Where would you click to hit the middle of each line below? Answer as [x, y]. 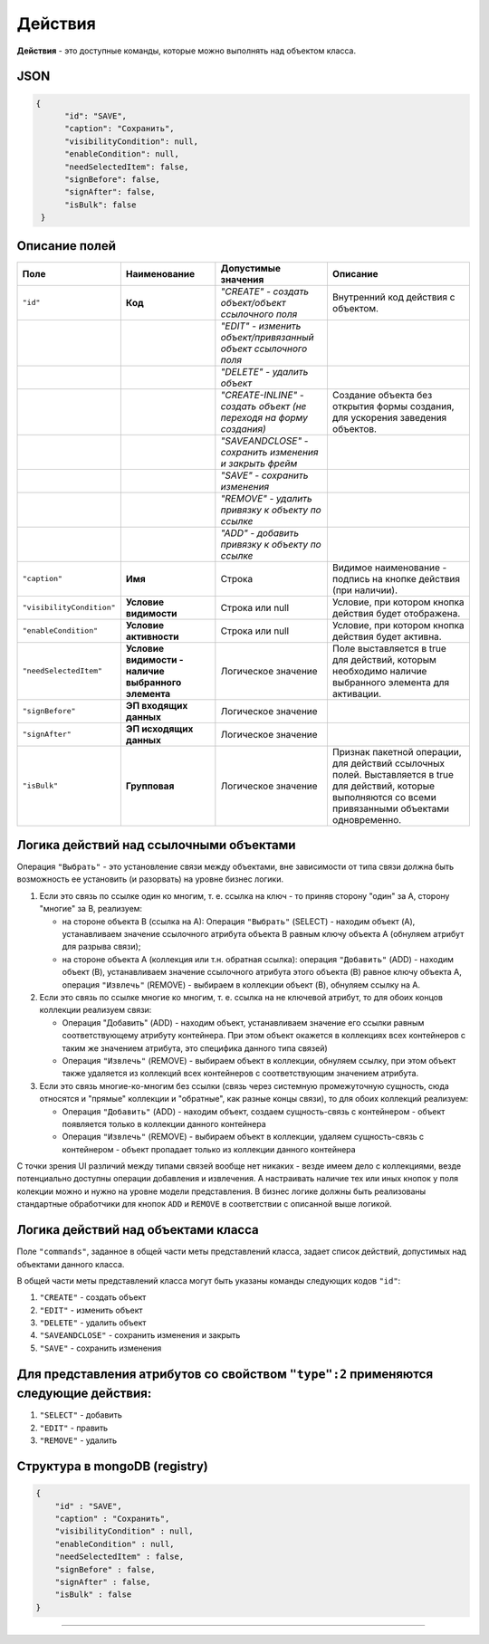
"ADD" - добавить [259, 532]
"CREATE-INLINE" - [262, 395]
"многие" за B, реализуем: [91, 909]
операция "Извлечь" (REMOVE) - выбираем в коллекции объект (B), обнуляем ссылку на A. [241, 984]
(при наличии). [365, 590]
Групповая [150, 786]
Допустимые [250, 268]
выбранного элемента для [391, 682]
